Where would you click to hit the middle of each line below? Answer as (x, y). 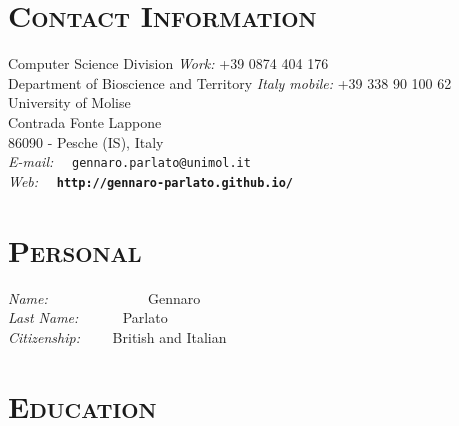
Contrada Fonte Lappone (85, 121)
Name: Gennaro (104, 297)
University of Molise (69, 102)
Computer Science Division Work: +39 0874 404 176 (168, 63)
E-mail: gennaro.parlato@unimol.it (129, 161)
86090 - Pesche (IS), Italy (86, 141)
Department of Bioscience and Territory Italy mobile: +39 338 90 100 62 (230, 82)
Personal (75, 249)
